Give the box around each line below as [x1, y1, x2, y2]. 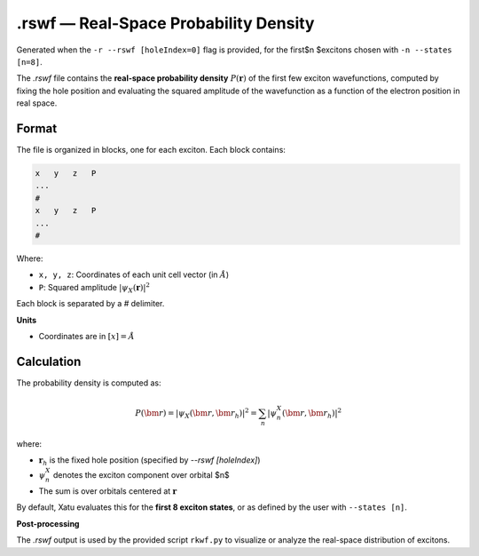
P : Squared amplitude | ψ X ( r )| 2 [38, 281, 151, 295]
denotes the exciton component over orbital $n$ [52, 470, 230, 481]
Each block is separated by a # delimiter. [16, 298, 165, 309]
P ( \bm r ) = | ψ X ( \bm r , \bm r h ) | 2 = [135, 407, 257, 420]
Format [16, 121, 58, 136]
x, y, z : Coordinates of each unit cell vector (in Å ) [38, 269, 230, 280]
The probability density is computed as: [16, 377, 161, 388]
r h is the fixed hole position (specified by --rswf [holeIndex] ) [38, 455, 261, 467]
